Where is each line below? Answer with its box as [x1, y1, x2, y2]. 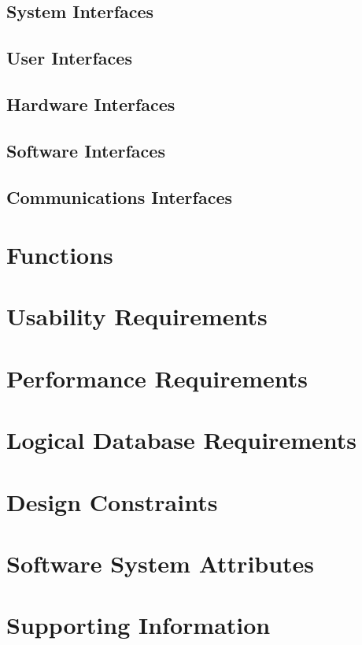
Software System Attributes [6, 547, 315, 579]
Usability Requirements [6, 300, 268, 332]
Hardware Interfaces [6, 91, 175, 116]
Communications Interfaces [6, 184, 233, 209]
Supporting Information [6, 609, 271, 641]
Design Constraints [6, 485, 218, 517]
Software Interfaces [6, 138, 165, 162]
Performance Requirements [6, 361, 308, 394]
